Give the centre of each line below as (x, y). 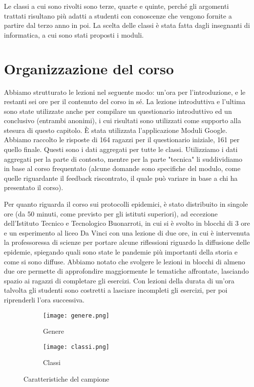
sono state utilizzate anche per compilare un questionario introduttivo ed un (118, 111)
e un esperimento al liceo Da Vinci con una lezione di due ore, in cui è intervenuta (127, 232)
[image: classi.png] (76, 347)
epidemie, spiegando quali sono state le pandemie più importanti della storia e (121, 252)
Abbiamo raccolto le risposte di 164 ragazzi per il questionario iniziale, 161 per (122, 140)
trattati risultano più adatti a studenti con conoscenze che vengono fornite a (118, 15)
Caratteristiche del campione (66, 379)
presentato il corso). (34, 187)
